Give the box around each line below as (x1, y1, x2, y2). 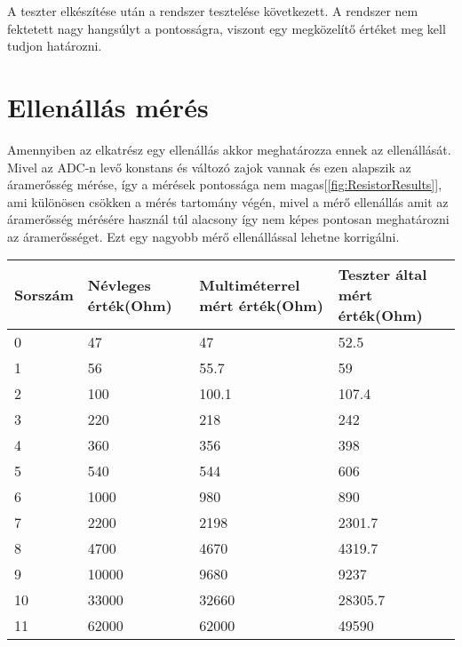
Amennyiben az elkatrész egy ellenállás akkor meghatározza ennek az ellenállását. (7, 140, 451, 158)
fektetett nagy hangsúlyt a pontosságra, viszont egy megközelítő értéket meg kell (7, 19, 446, 37)
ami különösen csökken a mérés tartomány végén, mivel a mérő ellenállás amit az (7, 192, 449, 211)
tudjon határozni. (7, 36, 102, 55)
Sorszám (14, 284, 74, 306)
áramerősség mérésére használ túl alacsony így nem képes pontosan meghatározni (7, 210, 450, 228)
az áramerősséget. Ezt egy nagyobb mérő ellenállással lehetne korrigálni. (7, 227, 400, 245)
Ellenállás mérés (7, 88, 209, 124)
